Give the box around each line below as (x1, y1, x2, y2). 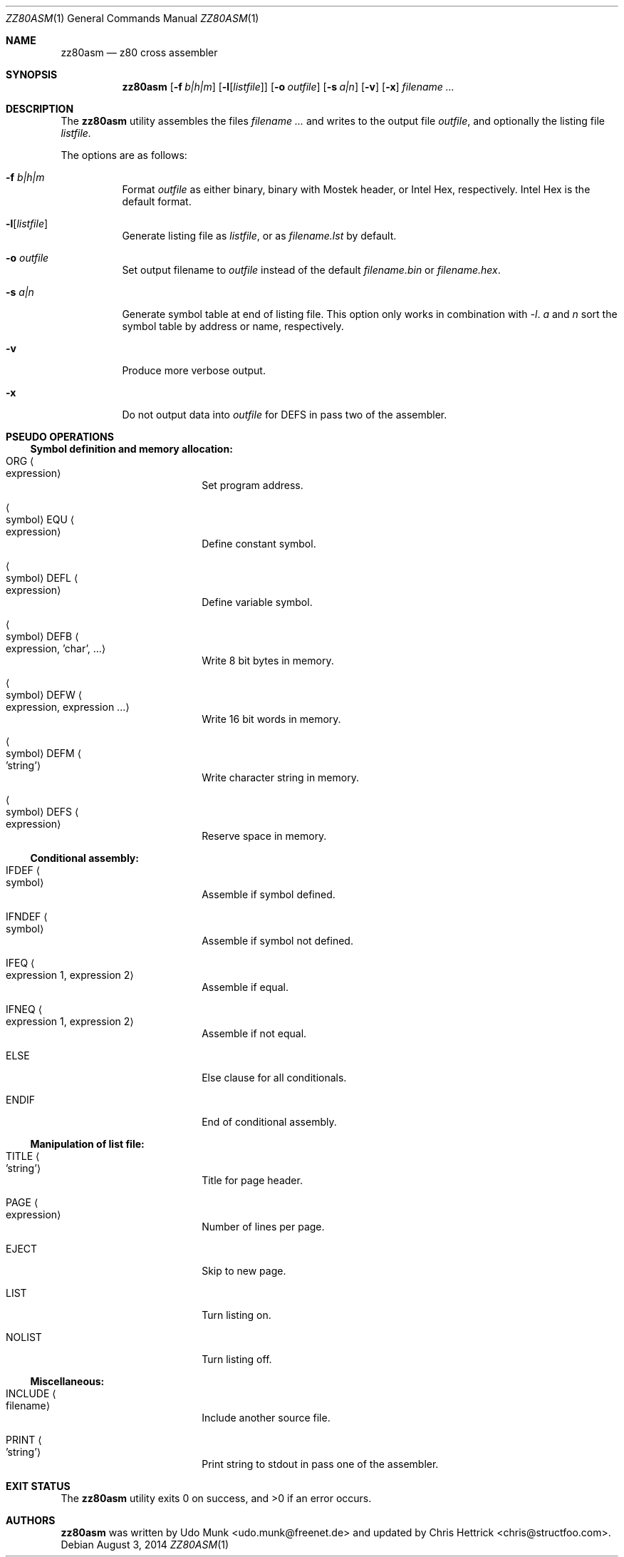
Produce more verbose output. (122, 364, 266, 376)
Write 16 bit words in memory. (202, 713, 341, 725)
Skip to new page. (202, 1265, 286, 1277)
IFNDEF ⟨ (6, 910, 48, 923)
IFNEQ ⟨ (6, 1003, 43, 1015)
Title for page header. (202, 1174, 303, 1186)
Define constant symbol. (202, 538, 316, 550)
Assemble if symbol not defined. (202, 935, 353, 947)
